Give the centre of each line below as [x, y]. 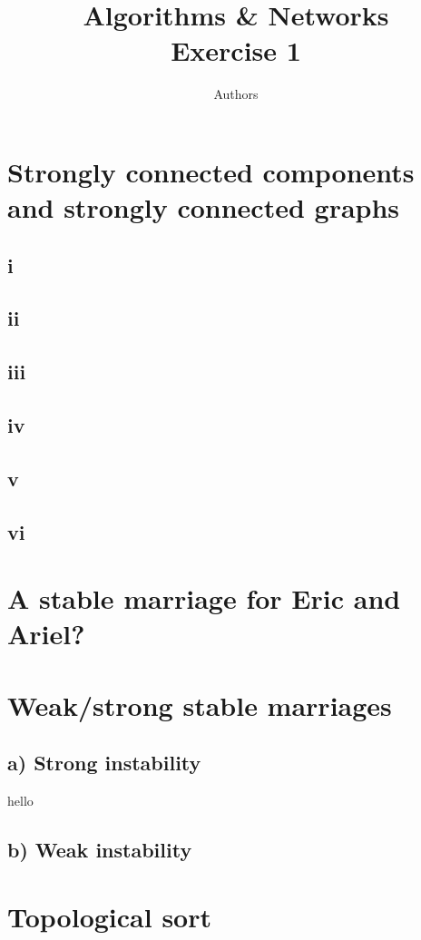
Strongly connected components [211, 171]
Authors [236, 94]
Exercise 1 [236, 50]
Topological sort [109, 916]
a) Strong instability [104, 763]
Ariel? [46, 634]
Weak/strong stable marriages [200, 705]
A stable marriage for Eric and [204, 598]
